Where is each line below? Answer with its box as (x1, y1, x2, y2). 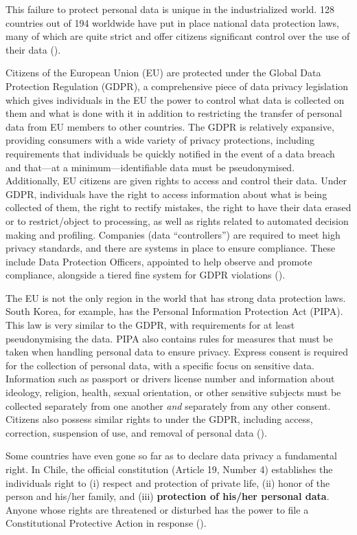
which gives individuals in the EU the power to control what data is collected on (5, 92, 345, 107)
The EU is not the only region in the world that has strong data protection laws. (5, 290, 346, 305)
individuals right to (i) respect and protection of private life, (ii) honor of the (5, 475, 330, 490)
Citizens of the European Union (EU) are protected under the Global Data (5, 65, 321, 80)
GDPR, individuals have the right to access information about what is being (5, 186, 327, 201)
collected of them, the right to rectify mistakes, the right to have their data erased (5, 200, 352, 215)
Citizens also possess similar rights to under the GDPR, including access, (5, 412, 313, 426)
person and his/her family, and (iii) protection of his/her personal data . (5, 489, 330, 503)
